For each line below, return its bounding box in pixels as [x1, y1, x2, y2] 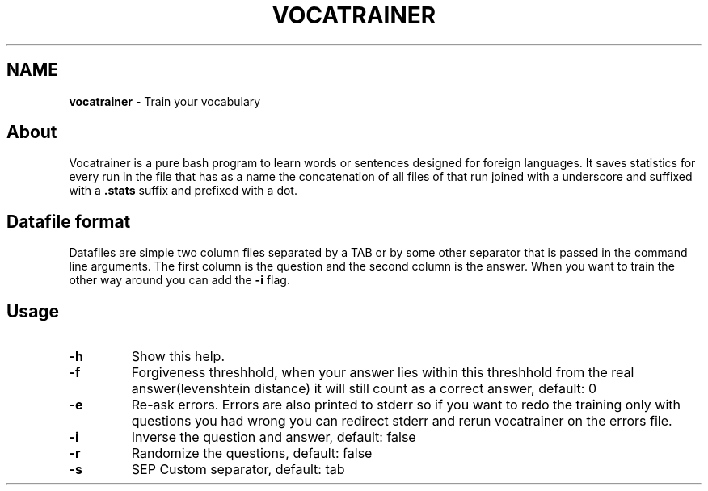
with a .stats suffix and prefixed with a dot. [69, 183, 297, 198]
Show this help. [131, 348, 225, 365]
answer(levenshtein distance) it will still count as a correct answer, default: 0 [131, 380, 596, 397]
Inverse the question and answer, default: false [131, 429, 416, 446]
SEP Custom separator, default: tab [131, 461, 345, 478]
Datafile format [6, 211, 131, 232]
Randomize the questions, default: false [131, 445, 373, 462]
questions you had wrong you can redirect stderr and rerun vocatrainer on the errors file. [131, 413, 672, 430]
